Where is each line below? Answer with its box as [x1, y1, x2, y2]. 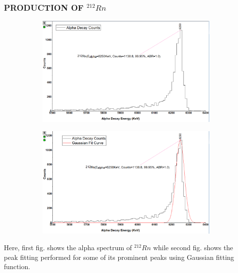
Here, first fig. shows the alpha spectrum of [4, 242, 132, 252]
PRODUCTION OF [4, 1, 84, 13]
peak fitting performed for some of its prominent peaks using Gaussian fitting [4, 252, 234, 262]
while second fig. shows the [153, 242, 233, 252]
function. [4, 261, 31, 272]
